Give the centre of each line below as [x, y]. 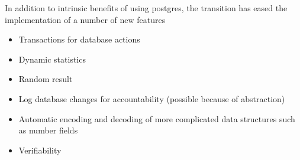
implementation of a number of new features [85, 19]
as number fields [48, 130]
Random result [46, 79]
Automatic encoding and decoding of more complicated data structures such [157, 118]
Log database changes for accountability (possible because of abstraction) [152, 98]
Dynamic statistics [52, 59]
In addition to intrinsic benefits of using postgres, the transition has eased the [146, 8]
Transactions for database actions [79, 39]
